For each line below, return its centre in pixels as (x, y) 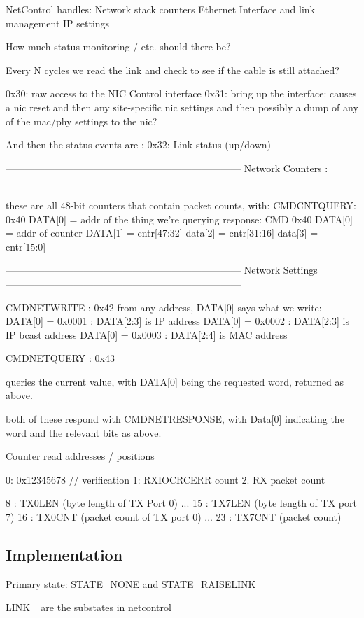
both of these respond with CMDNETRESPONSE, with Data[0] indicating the (175, 419)
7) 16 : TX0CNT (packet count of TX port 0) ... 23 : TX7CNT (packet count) (174, 517)
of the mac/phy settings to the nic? (82, 121)
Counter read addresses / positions (80, 456)
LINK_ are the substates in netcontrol (89, 607)
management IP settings (58, 23)
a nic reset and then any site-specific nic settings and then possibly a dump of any (182, 107)
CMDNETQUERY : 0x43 (60, 358)
